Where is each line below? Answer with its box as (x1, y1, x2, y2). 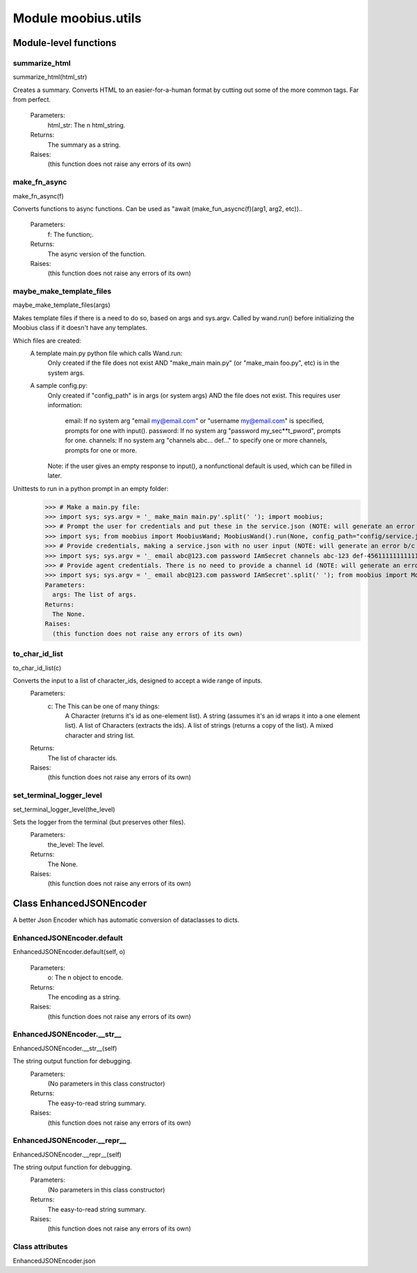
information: (47, 400, 83, 409)
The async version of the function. (47, 249, 147, 258)
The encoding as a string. (47, 992, 121, 1001)
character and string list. (65, 731, 136, 740)
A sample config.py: (30, 382, 88, 390)
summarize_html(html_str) (13, 73, 88, 81)
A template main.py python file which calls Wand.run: (30, 349, 183, 358)
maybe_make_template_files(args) (13, 301, 111, 309)
